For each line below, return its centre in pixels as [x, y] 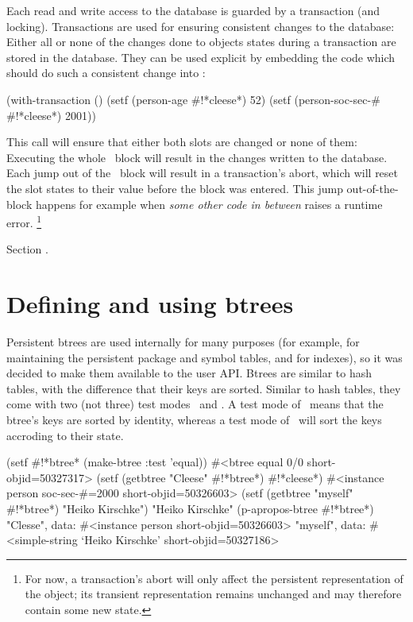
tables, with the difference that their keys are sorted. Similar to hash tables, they [204, 388]
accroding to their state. [65, 435]
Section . [27, 249]
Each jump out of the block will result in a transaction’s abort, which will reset [203, 173]
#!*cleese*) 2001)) [51, 115]
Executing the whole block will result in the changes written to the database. [197, 157]
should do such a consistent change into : [106, 73]
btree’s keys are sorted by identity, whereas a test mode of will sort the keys [194, 420]
